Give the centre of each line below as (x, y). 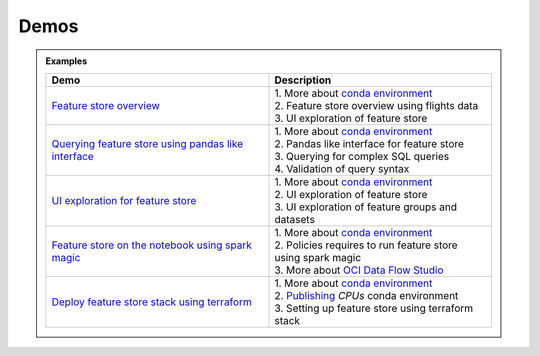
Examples (66, 61)
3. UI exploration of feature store (351, 118)
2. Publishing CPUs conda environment (366, 295)
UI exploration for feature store (124, 200)
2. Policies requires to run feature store (366, 245)
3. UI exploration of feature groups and (366, 207)
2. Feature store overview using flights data (376, 105)
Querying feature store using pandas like (147, 143)
